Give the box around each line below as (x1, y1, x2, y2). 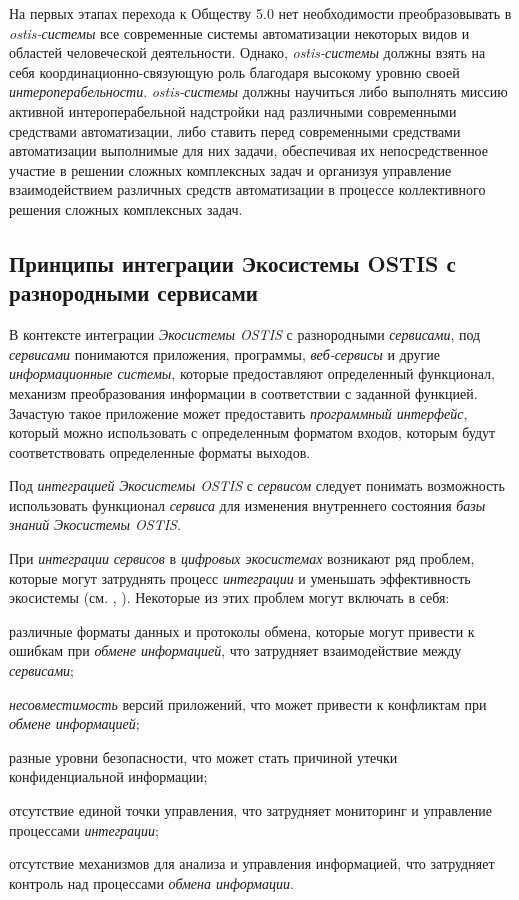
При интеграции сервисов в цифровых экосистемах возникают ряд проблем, (9, 548, 475, 569)
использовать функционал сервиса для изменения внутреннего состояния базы (9, 494, 486, 515)
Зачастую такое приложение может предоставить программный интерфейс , (9, 402, 468, 423)
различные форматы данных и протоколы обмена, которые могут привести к (9, 620, 475, 641)
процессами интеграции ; (9, 819, 160, 840)
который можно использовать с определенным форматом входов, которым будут (9, 422, 496, 443)
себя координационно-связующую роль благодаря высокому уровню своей (9, 61, 460, 82)
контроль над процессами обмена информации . (9, 872, 294, 893)
